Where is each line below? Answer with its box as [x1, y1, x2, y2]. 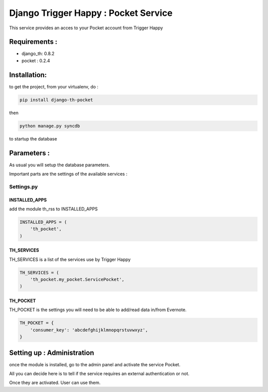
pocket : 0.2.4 [21, 58, 51, 64]
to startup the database [9, 135, 57, 141]
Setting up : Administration [9, 348, 94, 357]
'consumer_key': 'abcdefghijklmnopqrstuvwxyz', [30, 327, 148, 332]
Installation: [9, 70, 47, 79]
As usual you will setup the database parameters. [9, 162, 110, 168]
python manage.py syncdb [19, 123, 80, 129]
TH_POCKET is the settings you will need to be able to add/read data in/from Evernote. [9, 307, 187, 313]
